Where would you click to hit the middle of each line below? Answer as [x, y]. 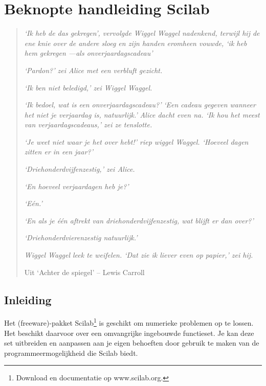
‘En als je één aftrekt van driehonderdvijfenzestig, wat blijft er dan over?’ [139, 220]
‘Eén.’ [33, 203]
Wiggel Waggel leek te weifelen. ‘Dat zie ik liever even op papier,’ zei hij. [139, 255]
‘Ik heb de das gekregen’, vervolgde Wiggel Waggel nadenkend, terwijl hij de [142, 33]
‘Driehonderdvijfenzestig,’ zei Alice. [80, 169]
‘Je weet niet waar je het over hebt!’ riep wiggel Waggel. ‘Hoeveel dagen [136, 141]
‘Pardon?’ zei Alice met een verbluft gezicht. [93, 70]
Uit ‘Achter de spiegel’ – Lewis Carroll [84, 272]
